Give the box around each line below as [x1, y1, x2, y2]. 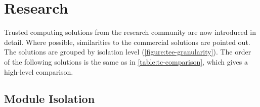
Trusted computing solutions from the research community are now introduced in [4, 27, 256, 37]
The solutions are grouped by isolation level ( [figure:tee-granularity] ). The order [4, 46, 251, 57]
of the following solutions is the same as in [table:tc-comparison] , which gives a [4, 56, 248, 67]
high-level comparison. [4, 66, 73, 77]
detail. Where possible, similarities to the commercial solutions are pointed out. [4, 36, 250, 47]
